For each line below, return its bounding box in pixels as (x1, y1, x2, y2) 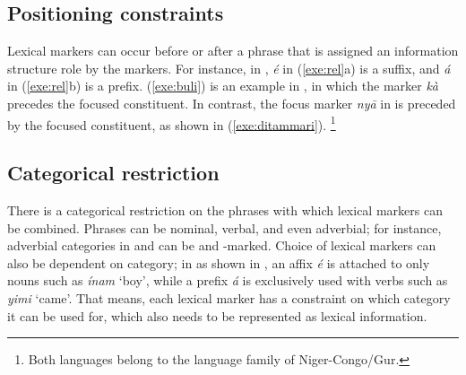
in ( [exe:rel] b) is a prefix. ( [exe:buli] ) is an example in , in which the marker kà (7, 76, 439, 95)
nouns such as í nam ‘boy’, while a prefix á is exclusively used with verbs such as (7, 271, 448, 290)
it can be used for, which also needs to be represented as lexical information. (7, 306, 427, 325)
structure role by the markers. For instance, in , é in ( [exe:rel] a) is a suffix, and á (7, 58, 451, 77)
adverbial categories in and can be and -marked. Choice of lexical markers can (7, 236, 436, 255)
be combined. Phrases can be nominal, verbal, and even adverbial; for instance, (7, 218, 442, 237)
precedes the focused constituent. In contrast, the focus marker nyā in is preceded (7, 93, 456, 112)
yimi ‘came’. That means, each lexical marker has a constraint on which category (7, 289, 451, 307)
